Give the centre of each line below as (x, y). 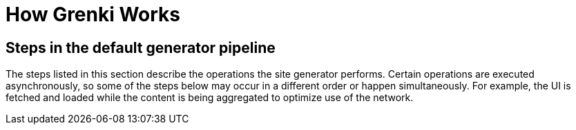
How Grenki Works (93, 14)
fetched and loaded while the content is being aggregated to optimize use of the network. (210, 98)
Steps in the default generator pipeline (141, 47)
